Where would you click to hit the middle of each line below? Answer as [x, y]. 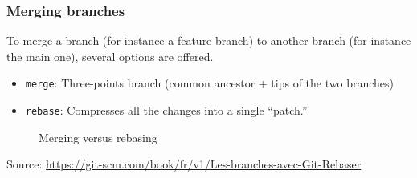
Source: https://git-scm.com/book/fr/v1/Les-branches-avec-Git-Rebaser [184, 164]
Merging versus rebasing [98, 137]
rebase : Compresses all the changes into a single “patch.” [166, 110]
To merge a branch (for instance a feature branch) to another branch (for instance [209, 40]
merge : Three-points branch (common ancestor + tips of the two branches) [209, 83]
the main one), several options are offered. [110, 56]
